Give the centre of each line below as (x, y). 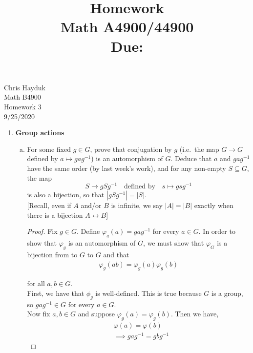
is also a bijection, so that (66, 195)
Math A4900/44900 (127, 27)
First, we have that (56, 293)
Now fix (39, 314)
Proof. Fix (42, 231)
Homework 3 (23, 106)
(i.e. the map (199, 149)
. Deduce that (191, 158)
